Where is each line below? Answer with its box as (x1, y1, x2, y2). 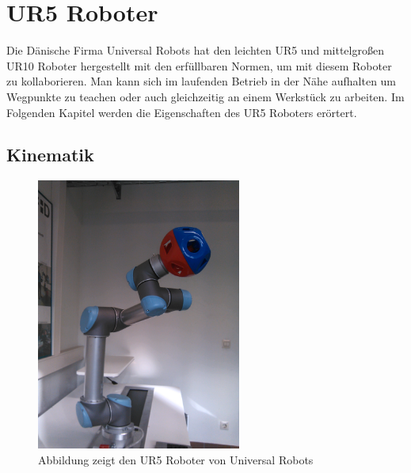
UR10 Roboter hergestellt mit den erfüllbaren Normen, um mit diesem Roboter (6, 57, 392, 74)
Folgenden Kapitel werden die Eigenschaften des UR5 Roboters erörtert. (6, 104, 357, 120)
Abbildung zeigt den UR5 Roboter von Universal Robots (38, 452, 314, 468)
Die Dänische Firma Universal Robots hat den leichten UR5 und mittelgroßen (6, 42, 384, 59)
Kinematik (6, 142, 94, 167)
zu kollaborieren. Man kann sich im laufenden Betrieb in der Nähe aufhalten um (6, 73, 397, 89)
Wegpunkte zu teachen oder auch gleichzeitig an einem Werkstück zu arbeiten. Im (6, 88, 405, 104)
